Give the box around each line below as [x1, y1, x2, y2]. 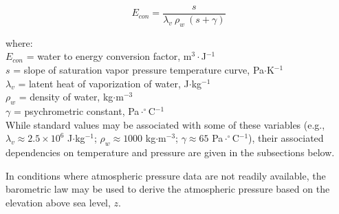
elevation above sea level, [6, 195, 111, 209]
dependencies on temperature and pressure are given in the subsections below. [6, 145, 335, 160]
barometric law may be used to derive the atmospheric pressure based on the [6, 182, 330, 196]
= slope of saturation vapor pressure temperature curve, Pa [13, 63, 265, 77]
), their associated [248, 131, 324, 145]
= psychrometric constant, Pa [13, 104, 140, 118]
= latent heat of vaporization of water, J [18, 76, 189, 90]
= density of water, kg [19, 89, 113, 104]
